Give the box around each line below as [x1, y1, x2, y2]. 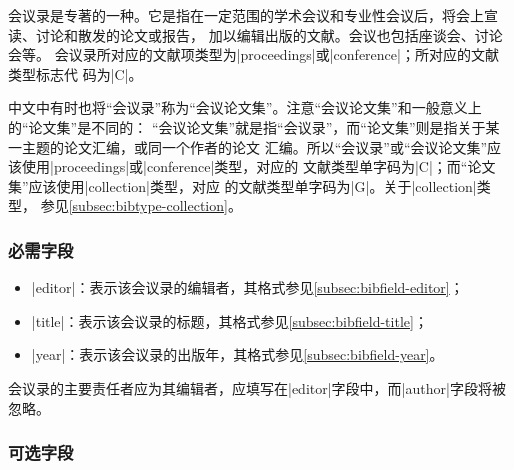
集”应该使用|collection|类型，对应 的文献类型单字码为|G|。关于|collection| [8, 175, 477, 196]
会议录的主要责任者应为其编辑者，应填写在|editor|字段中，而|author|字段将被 [8, 377, 506, 398]
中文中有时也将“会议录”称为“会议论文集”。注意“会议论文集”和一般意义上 [8, 97, 482, 118]
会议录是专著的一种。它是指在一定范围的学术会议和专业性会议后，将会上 [8, 5, 484, 25]
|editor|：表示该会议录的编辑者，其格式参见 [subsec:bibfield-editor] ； [31, 277, 464, 298]
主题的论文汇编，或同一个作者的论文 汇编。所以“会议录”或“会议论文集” [21, 136, 488, 157]
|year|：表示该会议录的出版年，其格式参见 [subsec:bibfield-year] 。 [31, 344, 444, 365]
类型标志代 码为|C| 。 [8, 63, 143, 84]
